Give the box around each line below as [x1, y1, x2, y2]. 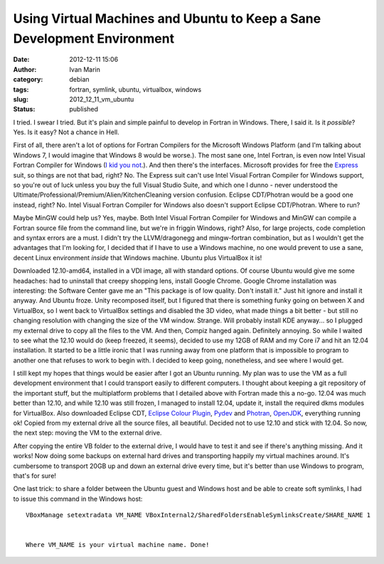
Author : [13, 65, 37, 74]
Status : [13, 105, 36, 114]
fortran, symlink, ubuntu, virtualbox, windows [69, 85, 202, 94]
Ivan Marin [69, 65, 101, 74]
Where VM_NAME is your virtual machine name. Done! [26, 541, 210, 549]
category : [13, 75, 43, 84]
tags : [13, 85, 29, 94]
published [69, 105, 99, 114]
